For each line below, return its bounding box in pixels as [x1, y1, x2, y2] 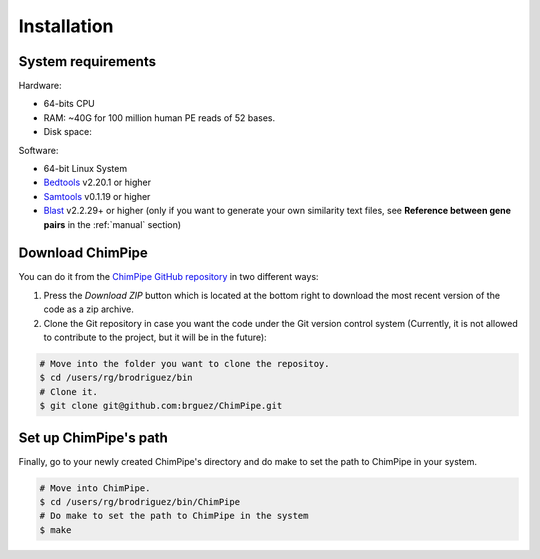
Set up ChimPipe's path [18, 429, 169, 446]
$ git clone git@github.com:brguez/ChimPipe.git [39, 400, 283, 412]
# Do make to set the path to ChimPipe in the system [39, 510, 309, 522]
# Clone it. [39, 386, 99, 397]
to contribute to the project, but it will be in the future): [43, 331, 267, 344]
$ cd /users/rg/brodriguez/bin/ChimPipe [39, 496, 240, 508]
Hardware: [18, 80, 62, 92]
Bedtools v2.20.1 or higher [43, 176, 152, 189]
